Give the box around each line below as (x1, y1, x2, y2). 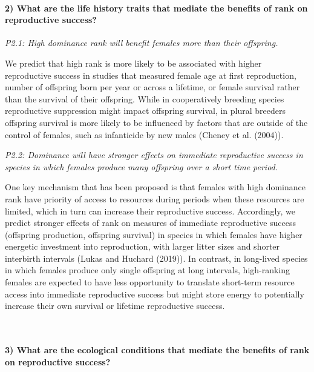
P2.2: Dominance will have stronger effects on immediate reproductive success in (5, 148, 303, 161)
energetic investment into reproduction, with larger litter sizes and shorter (5, 240, 280, 253)
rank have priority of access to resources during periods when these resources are (5, 192, 304, 205)
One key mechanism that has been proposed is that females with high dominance (5, 181, 306, 193)
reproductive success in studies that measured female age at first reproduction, (5, 68, 296, 81)
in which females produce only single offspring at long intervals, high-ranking (5, 264, 290, 276)
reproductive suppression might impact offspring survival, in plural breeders (5, 104, 286, 117)
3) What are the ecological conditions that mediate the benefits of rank (5, 344, 310, 356)
